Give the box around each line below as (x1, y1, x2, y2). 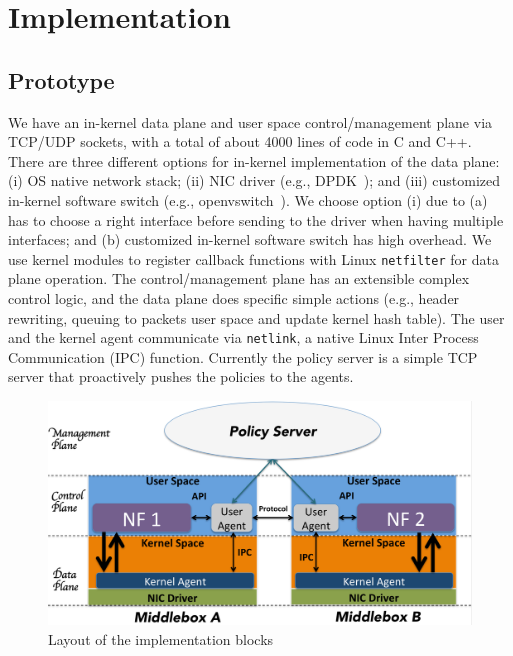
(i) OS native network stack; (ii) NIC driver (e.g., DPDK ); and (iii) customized (8, 170, 501, 191)
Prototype (8, 64, 115, 95)
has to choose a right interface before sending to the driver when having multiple (8, 209, 504, 230)
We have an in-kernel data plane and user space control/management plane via (8, 111, 493, 132)
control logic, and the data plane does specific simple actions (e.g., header (8, 287, 460, 308)
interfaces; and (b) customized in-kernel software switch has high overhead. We (8, 229, 492, 250)
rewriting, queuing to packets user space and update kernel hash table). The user (8, 307, 505, 328)
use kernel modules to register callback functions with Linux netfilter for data (8, 248, 499, 269)
